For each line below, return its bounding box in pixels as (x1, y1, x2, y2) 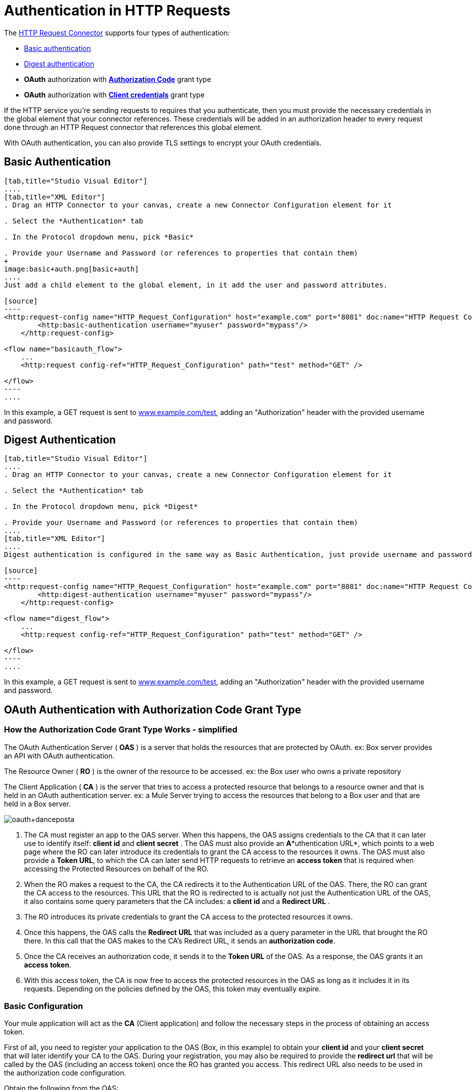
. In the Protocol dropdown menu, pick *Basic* (4, 232, 194, 241)
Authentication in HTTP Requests (4, 2, 230, 19)
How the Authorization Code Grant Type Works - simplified (4, 724, 237, 735)
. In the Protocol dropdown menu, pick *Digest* (4, 502, 198, 511)
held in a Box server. (4, 799, 71, 808)
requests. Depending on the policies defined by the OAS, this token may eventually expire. (24, 984, 321, 993)
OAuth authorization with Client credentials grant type (24, 90, 205, 99)
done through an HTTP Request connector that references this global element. (4, 122, 262, 131)
